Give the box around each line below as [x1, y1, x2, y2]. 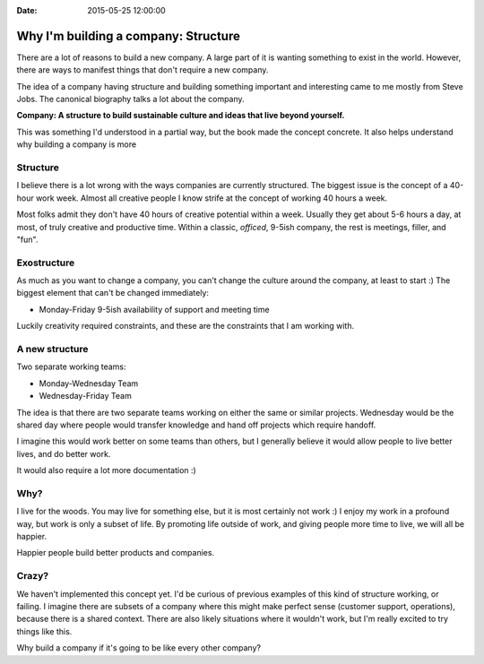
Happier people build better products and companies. [16, 548, 215, 558]
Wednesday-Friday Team [39, 391, 132, 401]
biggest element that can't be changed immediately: [16, 288, 210, 298]
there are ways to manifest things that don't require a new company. [16, 65, 269, 75]
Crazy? [16, 570, 49, 582]
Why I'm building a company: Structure [16, 28, 241, 44]
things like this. [16, 625, 73, 636]
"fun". [16, 234, 39, 245]
